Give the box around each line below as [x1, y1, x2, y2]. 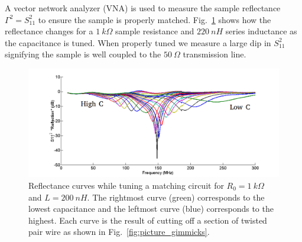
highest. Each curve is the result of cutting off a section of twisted [28, 214, 267, 226]
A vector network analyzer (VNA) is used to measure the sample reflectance [5, 2, 281, 14]
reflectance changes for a [5, 25, 93, 37]
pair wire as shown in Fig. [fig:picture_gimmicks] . [28, 225, 210, 238]
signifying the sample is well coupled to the [5, 48, 161, 60]
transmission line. [183, 48, 246, 60]
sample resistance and [115, 25, 194, 37]
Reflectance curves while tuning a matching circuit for [28, 179, 224, 191]
